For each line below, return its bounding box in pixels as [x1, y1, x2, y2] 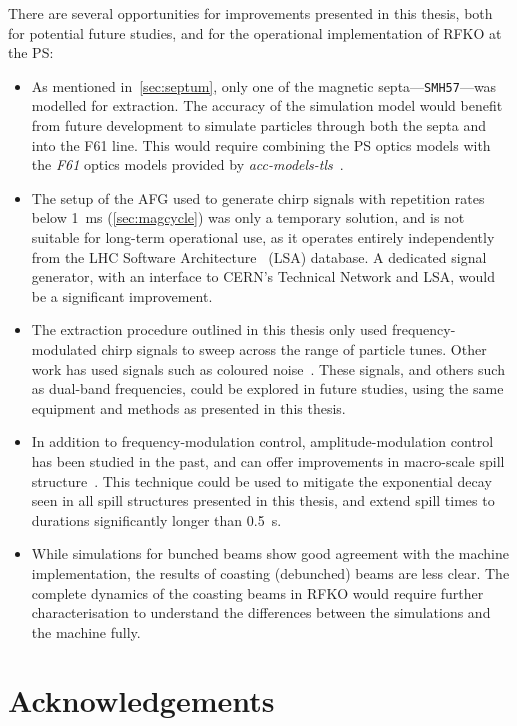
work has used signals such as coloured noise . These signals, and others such [31, 358, 505, 379]
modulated [31, 338, 97, 359]
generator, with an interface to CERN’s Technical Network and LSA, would [31, 266, 495, 287]
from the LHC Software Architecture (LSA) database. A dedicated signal [31, 246, 487, 267]
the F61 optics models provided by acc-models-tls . [31, 154, 344, 175]
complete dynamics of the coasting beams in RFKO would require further [31, 582, 484, 603]
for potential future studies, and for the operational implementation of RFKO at [8, 22, 502, 43]
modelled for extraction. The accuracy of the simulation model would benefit [31, 95, 503, 116]
